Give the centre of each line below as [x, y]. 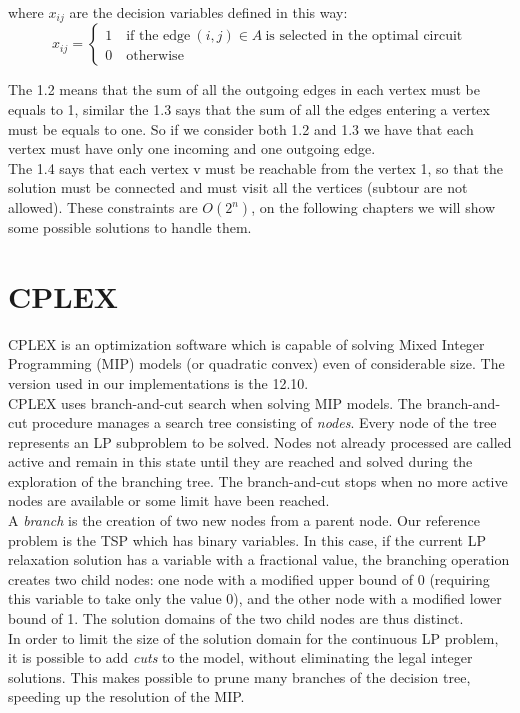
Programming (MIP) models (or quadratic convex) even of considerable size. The [256, 363]
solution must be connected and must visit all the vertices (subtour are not [238, 187]
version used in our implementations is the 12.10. [158, 382]
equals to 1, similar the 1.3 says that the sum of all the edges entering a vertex [249, 109]
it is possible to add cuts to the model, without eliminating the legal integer [240, 657]
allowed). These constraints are [103, 207]
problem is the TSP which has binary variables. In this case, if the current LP [247, 539]
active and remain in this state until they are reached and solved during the [240, 461]
